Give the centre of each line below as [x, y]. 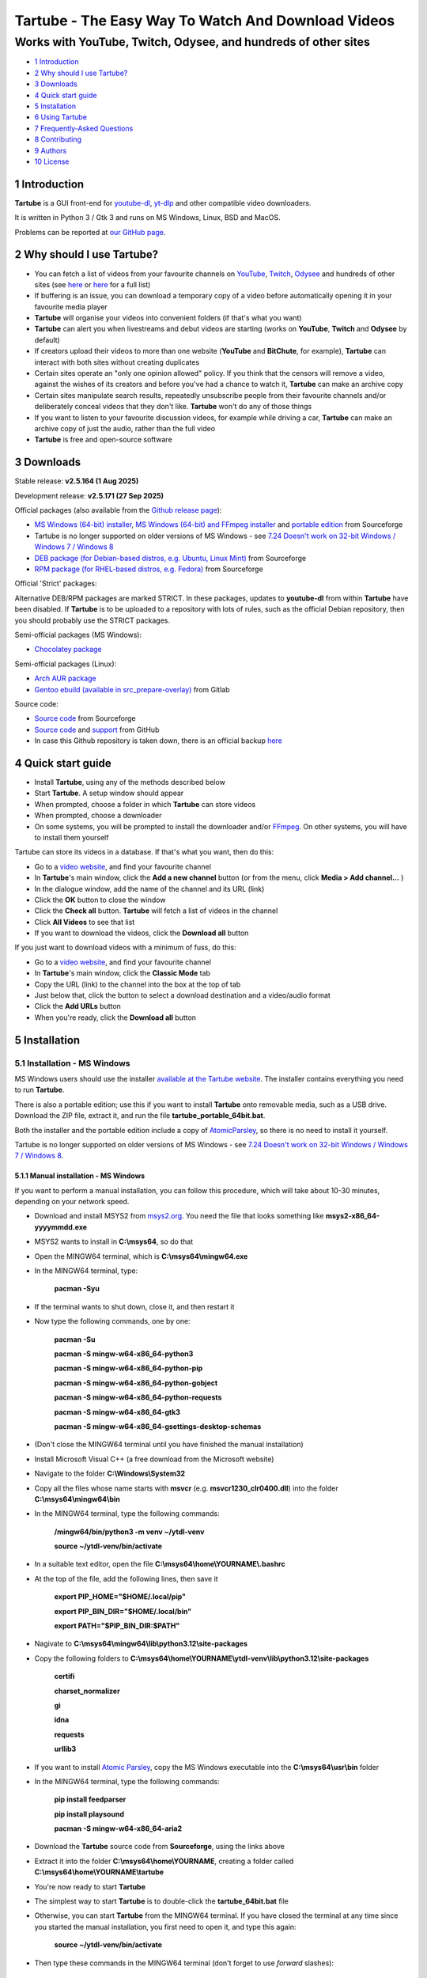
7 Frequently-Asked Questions [84, 128]
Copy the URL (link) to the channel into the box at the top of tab [138, 984]
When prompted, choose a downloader [98, 816]
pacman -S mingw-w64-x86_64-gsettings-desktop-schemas [158, 1426]
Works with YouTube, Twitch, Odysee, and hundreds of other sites [193, 42]
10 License [52, 161]
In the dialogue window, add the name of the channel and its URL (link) [149, 889]
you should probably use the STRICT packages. [92, 620]
